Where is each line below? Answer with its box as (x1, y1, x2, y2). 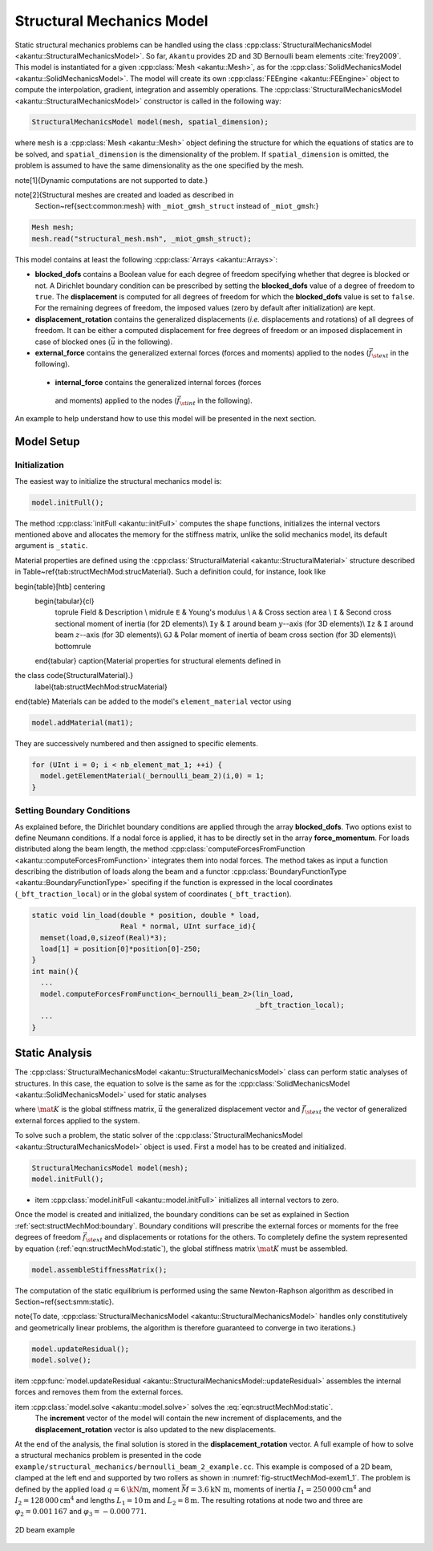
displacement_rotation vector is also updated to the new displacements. (34, 1424, 277, 1434)
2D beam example (14, 1525, 75, 1534)
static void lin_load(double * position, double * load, (31, 911, 261, 920)
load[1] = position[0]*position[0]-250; (40, 944, 201, 954)
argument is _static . (14, 541, 88, 550)
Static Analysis (14, 1046, 92, 1060)
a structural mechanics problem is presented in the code (14, 1451, 202, 1460)
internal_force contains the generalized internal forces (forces (55, 377, 262, 387)
